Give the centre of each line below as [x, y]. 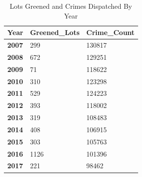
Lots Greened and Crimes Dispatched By [71, 6]
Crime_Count [110, 32]
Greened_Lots [55, 32]
